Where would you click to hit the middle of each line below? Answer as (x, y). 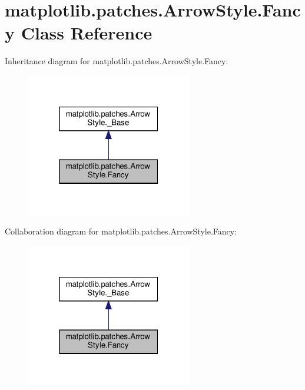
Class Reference (87, 33)
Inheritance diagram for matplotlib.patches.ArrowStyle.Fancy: (117, 61)
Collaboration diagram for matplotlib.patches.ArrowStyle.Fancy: (121, 231)
